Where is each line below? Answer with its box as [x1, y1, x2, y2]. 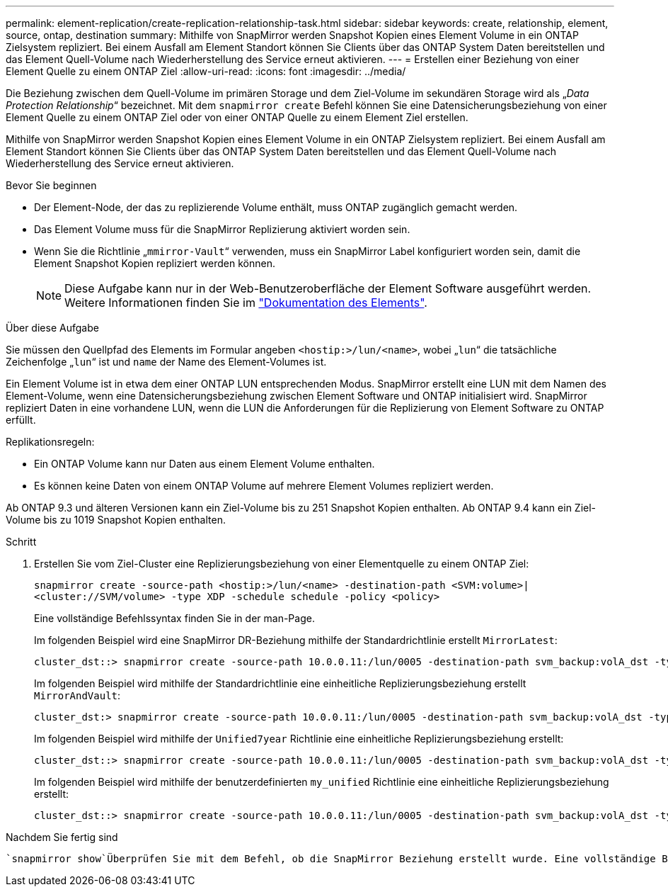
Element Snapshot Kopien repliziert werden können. [34, 257, 275, 269]
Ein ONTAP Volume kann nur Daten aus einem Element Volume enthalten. [34, 458, 375, 470]
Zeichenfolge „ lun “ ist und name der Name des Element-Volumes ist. [6, 356, 327, 368]
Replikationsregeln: [6, 436, 95, 448]
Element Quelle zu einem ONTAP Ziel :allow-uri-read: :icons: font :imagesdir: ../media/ [6, 65, 406, 77]
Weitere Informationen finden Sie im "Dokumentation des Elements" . [64, 295, 427, 310]
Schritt [6, 536, 37, 548]
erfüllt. [6, 414, 36, 426]
